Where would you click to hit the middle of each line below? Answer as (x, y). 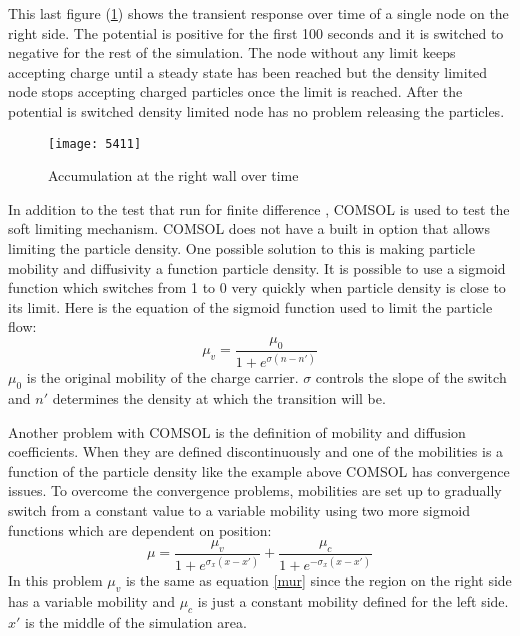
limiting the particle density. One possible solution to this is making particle (241, 248)
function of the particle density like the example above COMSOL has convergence (259, 470)
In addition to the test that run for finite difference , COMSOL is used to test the (259, 208)
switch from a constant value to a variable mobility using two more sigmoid (239, 509)
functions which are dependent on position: (140, 529)
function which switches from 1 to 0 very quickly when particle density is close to (257, 287)
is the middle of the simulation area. (136, 621)
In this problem (55, 580)
